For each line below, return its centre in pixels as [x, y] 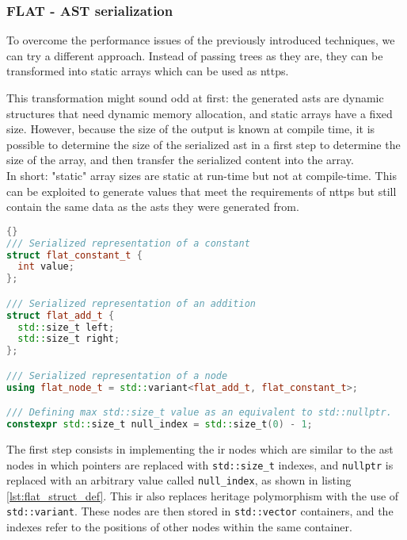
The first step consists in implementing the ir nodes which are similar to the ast [200, 448]
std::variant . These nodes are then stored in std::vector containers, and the [200, 511]
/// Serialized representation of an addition [131, 303]
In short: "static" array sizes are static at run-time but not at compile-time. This [202, 175]
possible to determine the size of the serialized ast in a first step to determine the [203, 144]
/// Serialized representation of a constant [128, 243]
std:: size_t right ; [69, 339]
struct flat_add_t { [61, 315]
